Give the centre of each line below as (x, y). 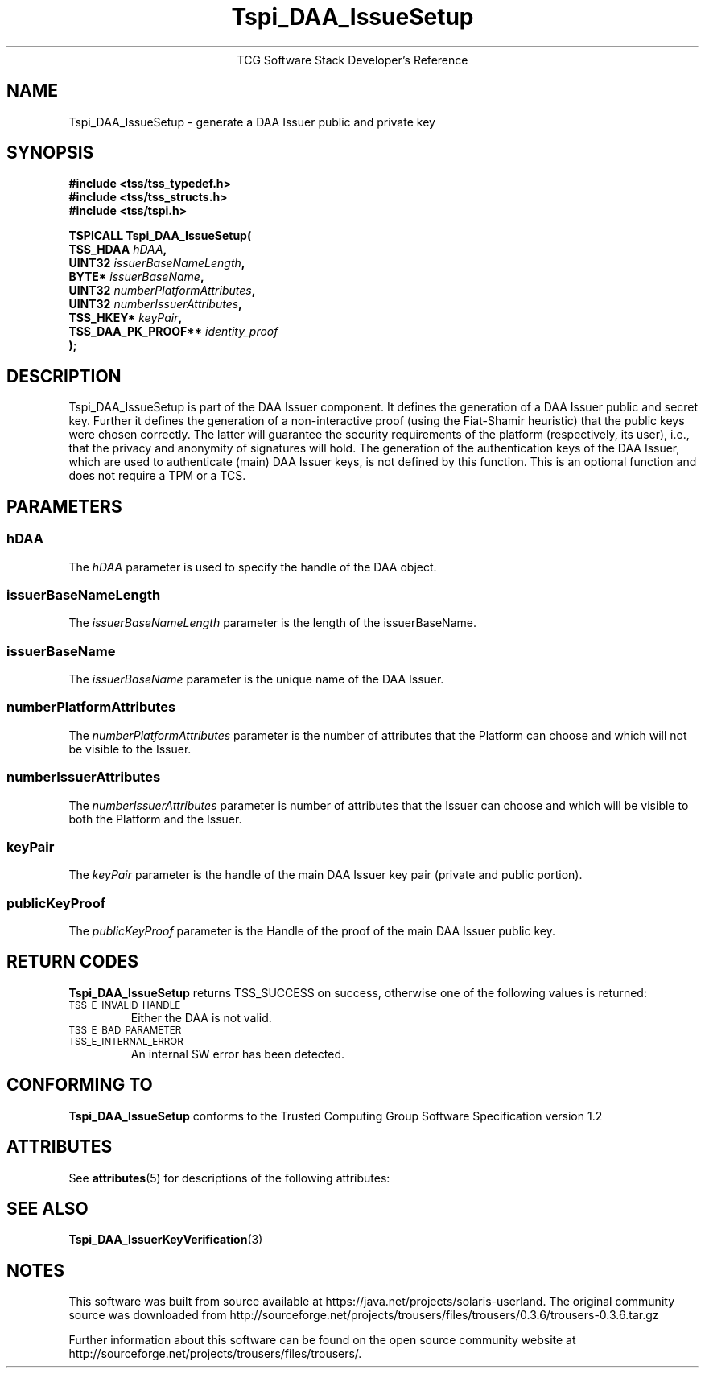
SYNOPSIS (50, 153)
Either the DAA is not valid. (201, 1017)
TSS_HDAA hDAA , (118, 250)
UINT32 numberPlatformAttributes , (162, 291)
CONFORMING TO (80, 1085)
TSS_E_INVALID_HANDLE (125, 1005)
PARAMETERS (64, 506)
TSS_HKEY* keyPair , (126, 318)
